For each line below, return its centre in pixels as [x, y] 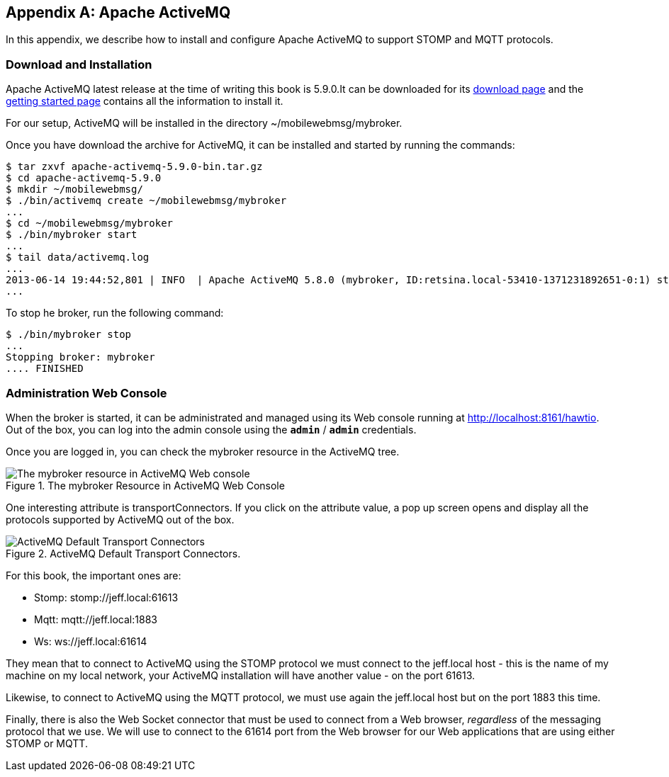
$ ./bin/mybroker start [72, 235]
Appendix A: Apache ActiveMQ [118, 12]
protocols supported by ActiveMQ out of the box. [120, 519]
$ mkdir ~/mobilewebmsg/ [74, 189]
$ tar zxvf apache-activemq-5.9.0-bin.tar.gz [134, 167]
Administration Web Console [86, 393]
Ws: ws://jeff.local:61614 [91, 641]
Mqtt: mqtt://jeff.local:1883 [96, 619]
